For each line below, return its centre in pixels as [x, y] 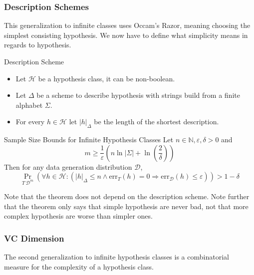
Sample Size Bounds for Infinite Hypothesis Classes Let [89, 139]
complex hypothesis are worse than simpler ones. [78, 216]
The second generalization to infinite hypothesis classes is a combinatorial [117, 257]
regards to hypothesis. [38, 45]
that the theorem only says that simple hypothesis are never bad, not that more [126, 206]
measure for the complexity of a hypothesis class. [79, 266]
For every [30, 122]
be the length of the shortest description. [156, 122]
